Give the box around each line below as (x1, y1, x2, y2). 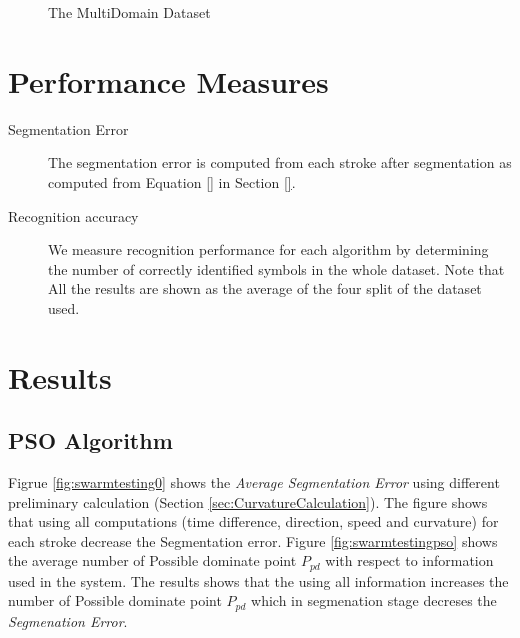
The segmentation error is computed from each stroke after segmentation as (48, 152, 512, 173)
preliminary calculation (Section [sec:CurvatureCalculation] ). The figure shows (8, 491, 488, 512)
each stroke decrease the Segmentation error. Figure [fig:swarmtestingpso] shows (8, 530, 498, 551)
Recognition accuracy (8, 205, 139, 226)
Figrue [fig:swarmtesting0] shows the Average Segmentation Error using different (8, 472, 500, 493)
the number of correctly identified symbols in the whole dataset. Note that (48, 258, 505, 279)
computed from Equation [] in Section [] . (48, 171, 296, 192)
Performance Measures (8, 60, 329, 101)
